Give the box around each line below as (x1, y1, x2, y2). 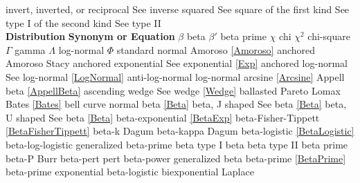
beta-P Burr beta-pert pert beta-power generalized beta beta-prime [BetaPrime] (6, 151, 346, 165)
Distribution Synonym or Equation (6, 29, 175, 44)
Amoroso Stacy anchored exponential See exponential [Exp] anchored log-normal (6, 56, 348, 70)
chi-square (307, 29, 350, 44)
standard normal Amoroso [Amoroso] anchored (116, 42, 316, 57)
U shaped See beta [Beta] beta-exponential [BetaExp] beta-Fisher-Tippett (6, 110, 320, 124)
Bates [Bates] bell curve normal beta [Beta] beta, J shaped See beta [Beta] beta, (6, 97, 347, 111)
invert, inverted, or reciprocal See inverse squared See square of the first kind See (6, 2, 350, 16)
